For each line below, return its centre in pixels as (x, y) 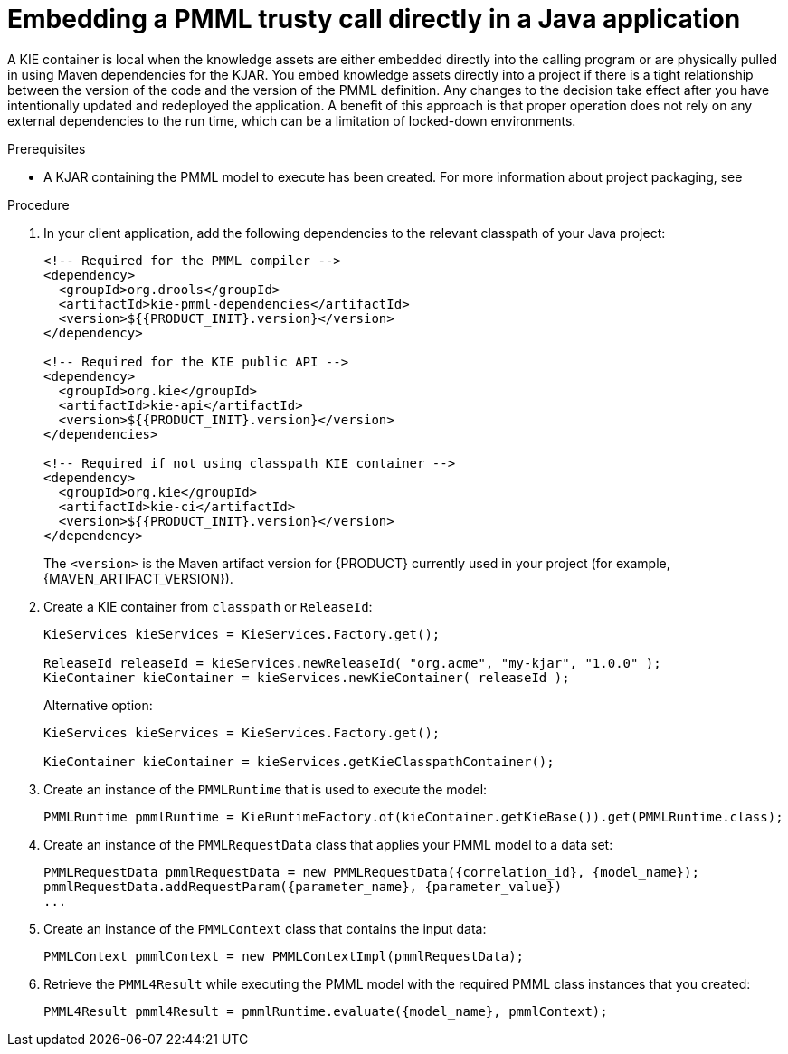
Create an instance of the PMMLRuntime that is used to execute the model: (266, 789)
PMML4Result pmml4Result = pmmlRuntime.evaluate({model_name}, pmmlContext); (326, 1011)
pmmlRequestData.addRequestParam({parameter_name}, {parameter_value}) (303, 886)
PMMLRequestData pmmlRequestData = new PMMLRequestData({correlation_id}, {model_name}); (371, 872)
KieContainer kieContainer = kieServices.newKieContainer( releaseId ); (307, 677)
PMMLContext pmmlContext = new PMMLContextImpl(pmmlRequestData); (284, 956)
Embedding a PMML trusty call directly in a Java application (374, 19)
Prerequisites (47, 148)
